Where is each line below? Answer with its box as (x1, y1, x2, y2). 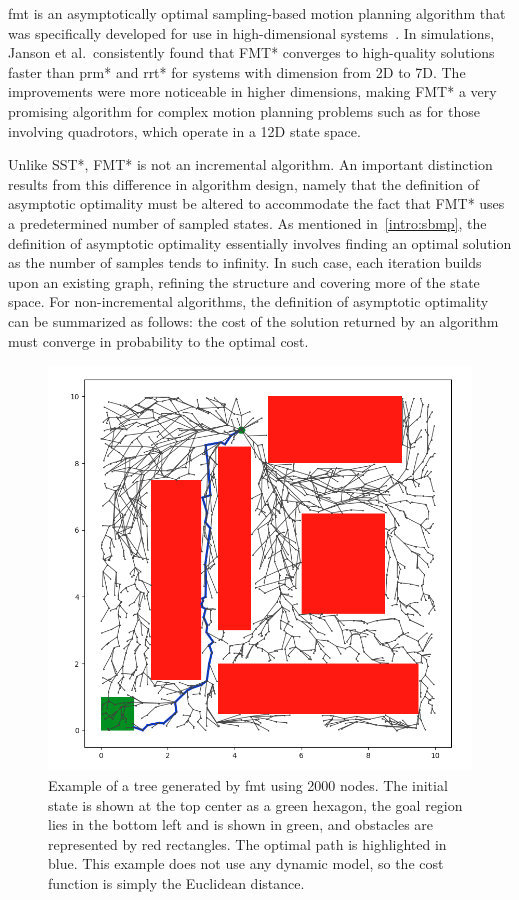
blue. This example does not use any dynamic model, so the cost (48, 853, 444, 874)
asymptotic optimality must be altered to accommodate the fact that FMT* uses (8, 193, 505, 214)
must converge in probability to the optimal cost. (8, 330, 309, 351)
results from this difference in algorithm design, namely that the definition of (8, 173, 480, 194)
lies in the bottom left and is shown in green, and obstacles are (48, 814, 434, 835)
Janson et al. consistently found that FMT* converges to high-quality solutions (8, 42, 495, 63)
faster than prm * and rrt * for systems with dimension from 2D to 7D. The (8, 61, 466, 82)
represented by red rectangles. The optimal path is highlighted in (48, 833, 447, 854)
